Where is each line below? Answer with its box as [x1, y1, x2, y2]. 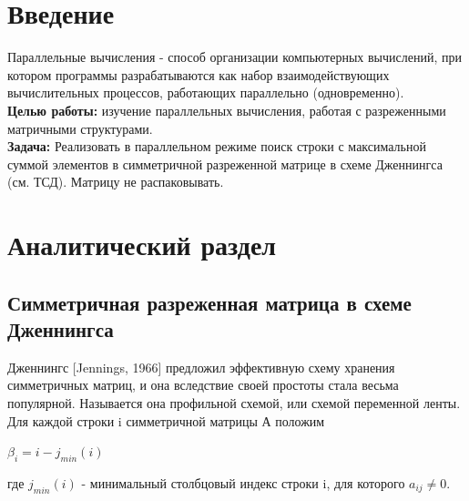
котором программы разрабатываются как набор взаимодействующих [7, 65, 390, 84]
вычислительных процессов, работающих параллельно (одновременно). [7, 83, 404, 102]
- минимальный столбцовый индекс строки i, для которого [81, 474, 405, 493]
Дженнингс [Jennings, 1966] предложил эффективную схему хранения [7, 357, 395, 376]
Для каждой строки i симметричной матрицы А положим [7, 411, 325, 430]
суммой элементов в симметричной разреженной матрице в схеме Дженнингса [7, 154, 443, 173]
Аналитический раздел [7, 226, 277, 263]
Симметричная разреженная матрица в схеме [7, 288, 412, 316]
